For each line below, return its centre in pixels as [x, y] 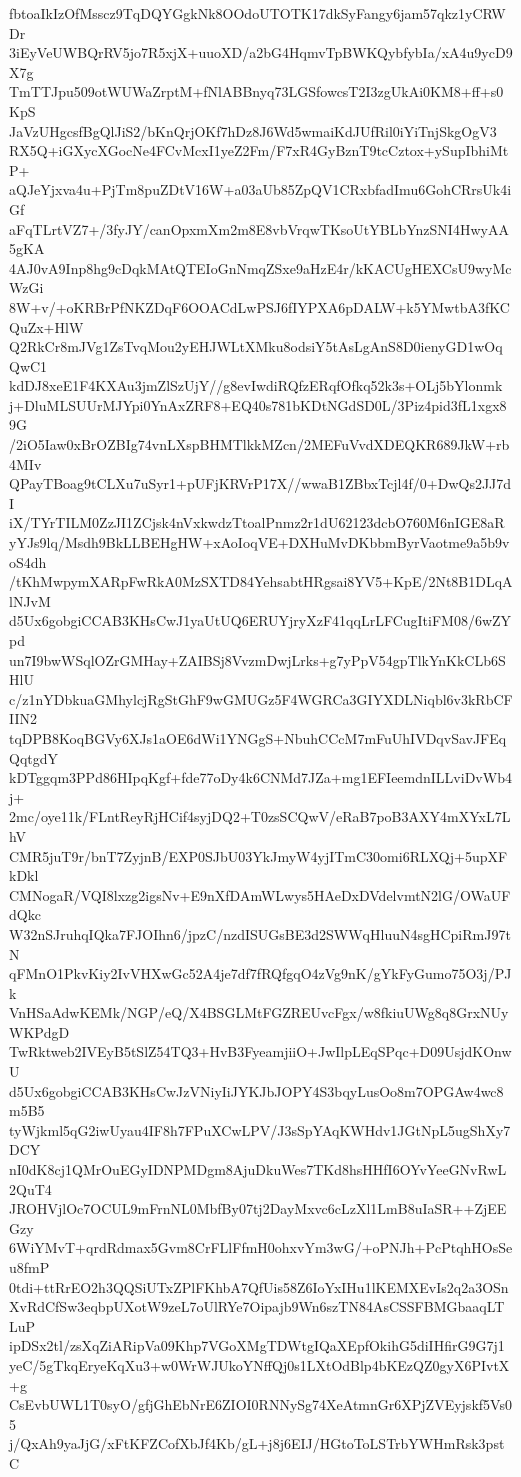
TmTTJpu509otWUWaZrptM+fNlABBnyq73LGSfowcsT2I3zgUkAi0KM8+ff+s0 [256, 91]
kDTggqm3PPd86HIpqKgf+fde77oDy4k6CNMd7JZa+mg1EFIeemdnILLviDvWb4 [260, 777]
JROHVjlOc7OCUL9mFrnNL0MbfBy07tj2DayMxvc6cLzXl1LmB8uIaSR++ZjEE [258, 1208]
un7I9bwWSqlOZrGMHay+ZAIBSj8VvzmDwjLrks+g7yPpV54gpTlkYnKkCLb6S [257, 659]
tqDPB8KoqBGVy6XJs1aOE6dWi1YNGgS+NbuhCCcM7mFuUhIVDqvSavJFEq [258, 737]
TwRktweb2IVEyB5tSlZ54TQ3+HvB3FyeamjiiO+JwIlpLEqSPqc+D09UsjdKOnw [260, 1051]
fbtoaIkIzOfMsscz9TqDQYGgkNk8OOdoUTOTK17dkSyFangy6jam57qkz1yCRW [257, 13]
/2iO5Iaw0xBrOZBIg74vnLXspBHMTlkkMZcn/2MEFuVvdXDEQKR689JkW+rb [259, 444]
